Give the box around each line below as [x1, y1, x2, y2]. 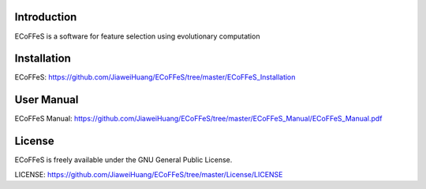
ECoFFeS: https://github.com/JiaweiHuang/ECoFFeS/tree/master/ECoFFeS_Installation [14, 72, 296, 82]
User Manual [14, 93, 79, 106]
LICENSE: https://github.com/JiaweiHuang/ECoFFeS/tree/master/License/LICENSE [14, 169, 283, 179]
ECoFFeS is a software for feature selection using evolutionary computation [14, 31, 260, 41]
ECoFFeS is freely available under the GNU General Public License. [14, 155, 233, 165]
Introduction [14, 10, 77, 24]
